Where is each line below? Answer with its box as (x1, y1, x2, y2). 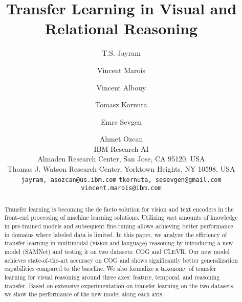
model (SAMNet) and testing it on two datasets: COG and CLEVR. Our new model (4, 247, 230, 256)
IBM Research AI (94, 143, 149, 154)
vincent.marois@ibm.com (81, 184, 162, 192)
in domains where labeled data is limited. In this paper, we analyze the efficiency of (4, 230, 227, 239)
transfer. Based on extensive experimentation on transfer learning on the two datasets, (4, 281, 235, 290)
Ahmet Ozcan (99, 133, 143, 144)
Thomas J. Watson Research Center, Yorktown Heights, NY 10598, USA (7, 164, 235, 174)
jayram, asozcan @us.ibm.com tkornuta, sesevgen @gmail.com (21, 176, 222, 183)
